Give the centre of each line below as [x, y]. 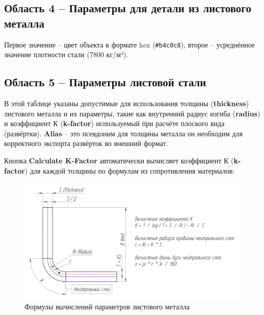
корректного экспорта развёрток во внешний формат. [86, 143]
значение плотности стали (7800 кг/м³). [66, 54]
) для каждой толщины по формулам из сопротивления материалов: [130, 170]
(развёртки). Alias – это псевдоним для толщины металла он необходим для [123, 133]
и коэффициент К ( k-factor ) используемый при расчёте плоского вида [114, 123]
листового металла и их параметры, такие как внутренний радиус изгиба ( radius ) [132, 113]
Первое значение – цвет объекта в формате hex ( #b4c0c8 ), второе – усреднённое [130, 44]
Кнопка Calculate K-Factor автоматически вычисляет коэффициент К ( [119, 161]
